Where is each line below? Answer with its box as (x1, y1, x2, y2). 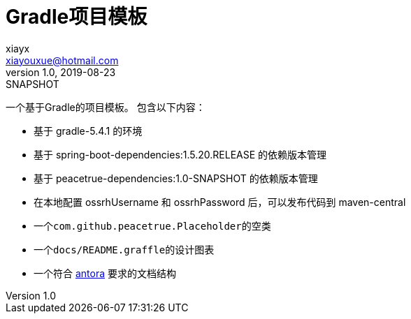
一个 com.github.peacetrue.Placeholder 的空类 (34, 219, 271, 232)
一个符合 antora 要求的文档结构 (34, 267, 176, 279)
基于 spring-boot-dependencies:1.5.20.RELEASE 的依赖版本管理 (34, 148, 327, 161)
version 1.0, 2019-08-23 (6, 66, 116, 78)
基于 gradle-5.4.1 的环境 (34, 124, 143, 137)
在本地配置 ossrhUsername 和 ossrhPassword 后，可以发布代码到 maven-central (34, 195, 406, 208)
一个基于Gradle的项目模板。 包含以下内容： (6, 101, 206, 113)
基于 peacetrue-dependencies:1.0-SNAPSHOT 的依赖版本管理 (34, 172, 318, 184)
